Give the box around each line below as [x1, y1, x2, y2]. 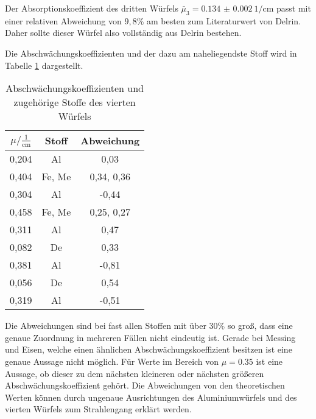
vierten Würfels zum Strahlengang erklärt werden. [5, 403, 192, 415]
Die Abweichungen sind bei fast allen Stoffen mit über [5, 319, 206, 332]
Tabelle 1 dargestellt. [5, 58, 83, 71]
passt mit [276, 2, 311, 14]
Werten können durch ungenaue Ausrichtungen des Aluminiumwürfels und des [5, 390, 297, 403]
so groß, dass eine [227, 319, 293, 332]
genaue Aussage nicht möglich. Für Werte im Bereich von [5, 354, 219, 367]
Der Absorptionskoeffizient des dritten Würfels [5, 2, 178, 14]
